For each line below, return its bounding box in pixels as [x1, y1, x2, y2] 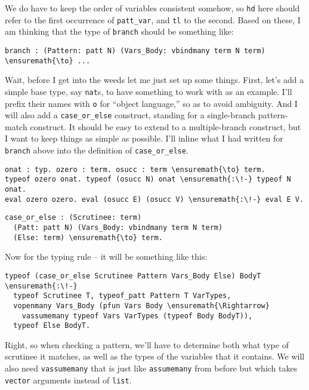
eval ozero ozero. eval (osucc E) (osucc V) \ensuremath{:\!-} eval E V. [5, 195, 304, 204]
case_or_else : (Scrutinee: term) [5, 213, 142, 222]
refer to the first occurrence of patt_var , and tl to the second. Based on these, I [5, 13, 301, 26]
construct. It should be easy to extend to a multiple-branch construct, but [30, 120, 301, 133]
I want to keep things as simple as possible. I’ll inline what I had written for [5, 132, 283, 145]
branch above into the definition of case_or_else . [5, 144, 189, 156]
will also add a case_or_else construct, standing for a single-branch [5, 109, 256, 121]
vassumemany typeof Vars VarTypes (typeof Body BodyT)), [21, 311, 253, 320]
